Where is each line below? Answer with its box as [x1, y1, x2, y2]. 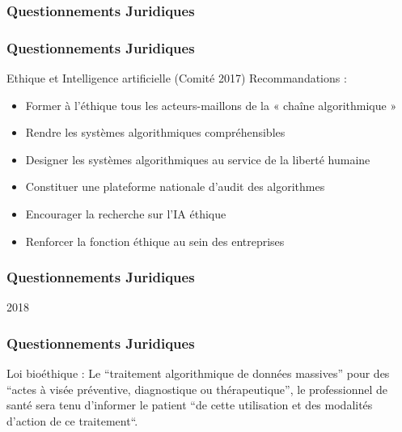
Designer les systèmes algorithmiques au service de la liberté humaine [25, 150, 370, 167]
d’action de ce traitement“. [6, 413, 138, 430]
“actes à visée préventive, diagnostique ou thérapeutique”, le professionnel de [6, 380, 388, 397]
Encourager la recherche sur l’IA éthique [25, 205, 226, 222]
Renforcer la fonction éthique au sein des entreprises [25, 232, 285, 249]
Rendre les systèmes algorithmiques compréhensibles [25, 124, 286, 141]
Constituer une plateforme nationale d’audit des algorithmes [25, 178, 325, 195]
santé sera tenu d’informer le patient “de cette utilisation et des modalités [6, 396, 373, 413]
